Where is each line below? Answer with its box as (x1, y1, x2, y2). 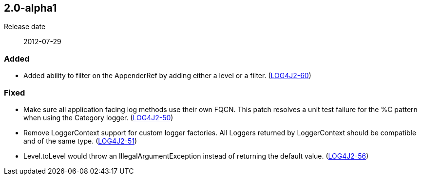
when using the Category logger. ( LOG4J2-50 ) (23, 113, 173, 122)
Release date (4, 22, 46, 31)
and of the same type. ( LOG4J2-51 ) (23, 136, 137, 145)
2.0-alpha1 (4, 2, 57, 14)
